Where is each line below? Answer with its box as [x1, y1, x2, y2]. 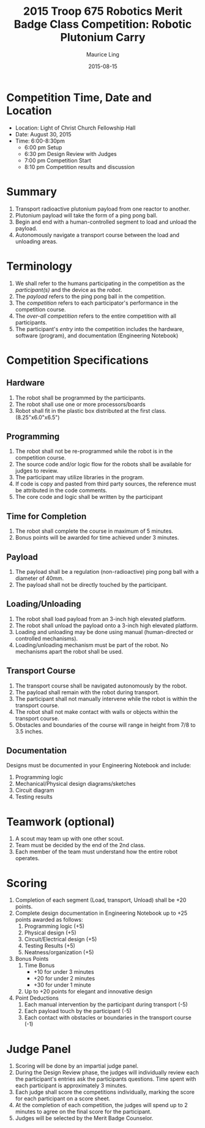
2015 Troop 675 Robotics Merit [23, 4, 183, 18]
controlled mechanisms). [15, 635, 78, 642]
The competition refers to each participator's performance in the [15, 299, 179, 307]
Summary [6, 184, 57, 198]
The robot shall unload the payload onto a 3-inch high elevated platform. [15, 622, 198, 629]
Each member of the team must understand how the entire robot [15, 848, 178, 855]
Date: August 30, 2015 [15, 130, 72, 138]
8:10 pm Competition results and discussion [24, 163, 135, 170]
